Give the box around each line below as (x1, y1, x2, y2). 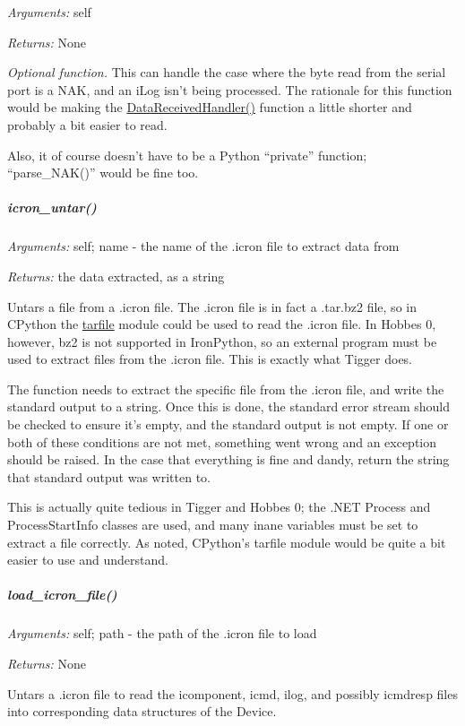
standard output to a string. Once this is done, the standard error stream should (7, 397, 450, 416)
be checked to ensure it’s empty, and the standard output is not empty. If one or (7, 415, 449, 434)
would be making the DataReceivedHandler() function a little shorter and (7, 98, 412, 117)
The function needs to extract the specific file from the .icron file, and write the (7, 379, 444, 398)
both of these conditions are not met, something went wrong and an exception (7, 432, 437, 451)
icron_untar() (7, 198, 97, 217)
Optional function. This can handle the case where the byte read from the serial (7, 63, 446, 82)
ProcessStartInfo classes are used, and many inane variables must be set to (7, 515, 418, 534)
